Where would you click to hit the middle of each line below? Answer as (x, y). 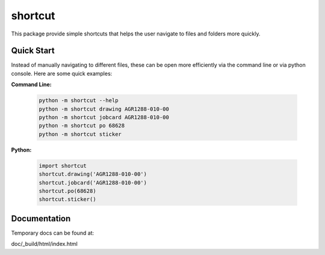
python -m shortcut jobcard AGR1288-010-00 (104, 117)
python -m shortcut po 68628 (82, 126)
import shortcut (63, 166)
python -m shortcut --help (79, 100)
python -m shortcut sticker (80, 134)
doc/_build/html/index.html (44, 244)
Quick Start (33, 51)
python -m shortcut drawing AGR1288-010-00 (104, 109)
